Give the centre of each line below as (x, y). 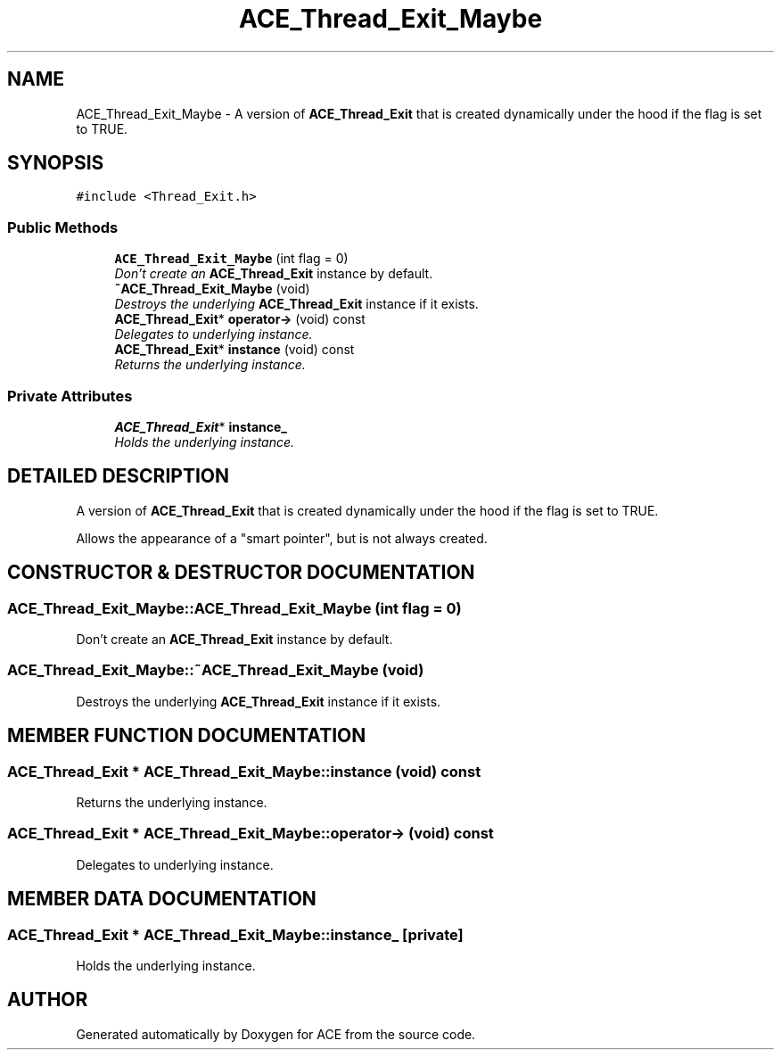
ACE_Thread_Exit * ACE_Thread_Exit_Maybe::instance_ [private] (235, 934)
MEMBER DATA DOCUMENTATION (162, 899)
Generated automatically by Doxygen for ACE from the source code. (276, 1034)
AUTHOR (48, 1000)
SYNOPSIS (56, 163)
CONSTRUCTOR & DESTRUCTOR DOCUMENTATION (241, 573)
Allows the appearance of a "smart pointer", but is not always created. (282, 538)
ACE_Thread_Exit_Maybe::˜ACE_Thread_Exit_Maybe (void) (216, 670)
